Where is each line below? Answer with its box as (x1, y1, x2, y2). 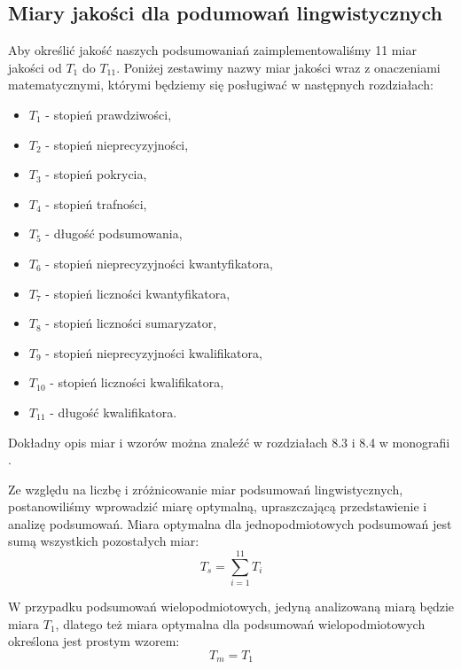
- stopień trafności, (45, 194, 147, 213)
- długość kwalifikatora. (50, 402, 177, 421)
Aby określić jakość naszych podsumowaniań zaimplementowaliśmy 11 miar (8, 41, 417, 59)
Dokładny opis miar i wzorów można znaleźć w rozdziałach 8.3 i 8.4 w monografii (8, 432, 450, 451)
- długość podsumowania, (45, 224, 183, 243)
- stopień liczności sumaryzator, (45, 314, 217, 332)
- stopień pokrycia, (45, 165, 147, 183)
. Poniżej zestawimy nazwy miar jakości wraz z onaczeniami (116, 58, 441, 76)
